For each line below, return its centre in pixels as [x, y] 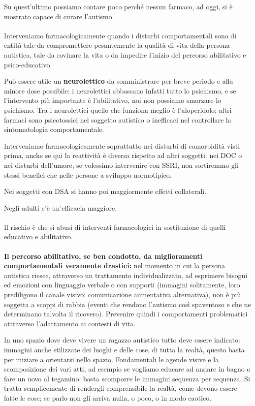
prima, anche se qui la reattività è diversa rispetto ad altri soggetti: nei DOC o [123, 155]
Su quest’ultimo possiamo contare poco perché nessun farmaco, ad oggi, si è [118, 6]
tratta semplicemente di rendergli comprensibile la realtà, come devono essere [121, 388]
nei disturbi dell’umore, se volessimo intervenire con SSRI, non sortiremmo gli [121, 165]
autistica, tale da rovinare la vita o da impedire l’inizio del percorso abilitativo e [125, 54]
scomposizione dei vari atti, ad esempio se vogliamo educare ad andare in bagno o [127, 369]
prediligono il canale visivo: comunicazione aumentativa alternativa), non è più [123, 295]
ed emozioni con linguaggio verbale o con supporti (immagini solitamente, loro [122, 285]
